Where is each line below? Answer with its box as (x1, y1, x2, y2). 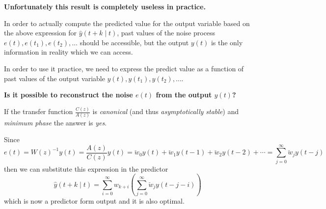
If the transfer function (4, 106, 73, 117)
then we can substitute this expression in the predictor (4, 163, 168, 174)
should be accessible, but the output (80, 37, 189, 47)
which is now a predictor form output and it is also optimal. (4, 196, 185, 206)
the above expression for (4, 28, 77, 38)
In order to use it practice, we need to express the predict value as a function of (4, 63, 244, 73)
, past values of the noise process (117, 28, 216, 38)
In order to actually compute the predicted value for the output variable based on (4, 18, 250, 28)
